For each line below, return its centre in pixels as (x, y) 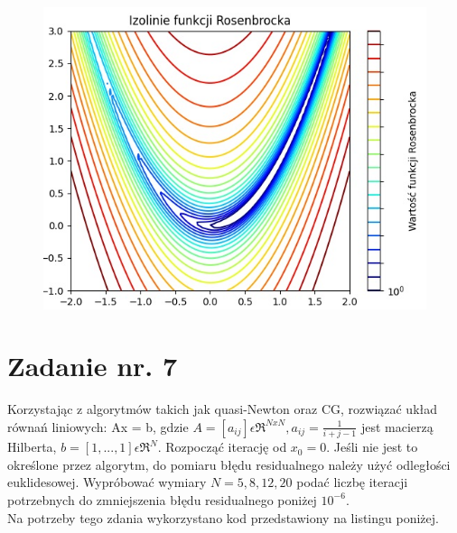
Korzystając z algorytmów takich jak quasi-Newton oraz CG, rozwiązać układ (223, 409)
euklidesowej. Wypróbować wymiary (107, 482)
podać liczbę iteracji (352, 482)
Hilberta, (32, 447)
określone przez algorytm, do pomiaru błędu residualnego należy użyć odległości (229, 464)
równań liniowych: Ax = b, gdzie (98, 426)
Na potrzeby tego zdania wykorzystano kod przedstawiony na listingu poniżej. (223, 517)
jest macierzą (397, 426)
